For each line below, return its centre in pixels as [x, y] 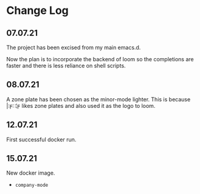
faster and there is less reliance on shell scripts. [66, 65]
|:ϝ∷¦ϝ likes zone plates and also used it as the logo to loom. [81, 105]
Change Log [37, 11]
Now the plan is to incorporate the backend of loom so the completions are [100, 59]
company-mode [32, 186]
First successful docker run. [41, 139]
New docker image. [31, 173]
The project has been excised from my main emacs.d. [74, 47]
